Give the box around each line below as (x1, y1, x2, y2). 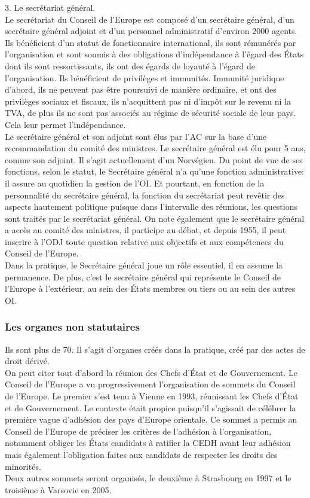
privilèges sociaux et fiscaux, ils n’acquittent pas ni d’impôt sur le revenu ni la (5, 94, 291, 107)
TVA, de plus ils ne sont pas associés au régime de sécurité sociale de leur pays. (5, 106, 296, 119)
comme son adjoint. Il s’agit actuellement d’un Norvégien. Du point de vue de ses (5, 153, 303, 166)
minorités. (5, 460, 41, 472)
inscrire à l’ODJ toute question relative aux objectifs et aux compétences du (5, 235, 284, 248)
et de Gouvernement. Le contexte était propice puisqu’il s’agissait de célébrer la (5, 401, 296, 414)
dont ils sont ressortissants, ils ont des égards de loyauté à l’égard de (5, 59, 255, 72)
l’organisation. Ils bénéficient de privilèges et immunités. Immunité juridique (5, 71, 284, 84)
